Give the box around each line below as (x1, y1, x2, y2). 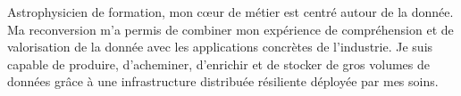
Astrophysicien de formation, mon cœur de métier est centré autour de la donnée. (7, 3, 454, 20)
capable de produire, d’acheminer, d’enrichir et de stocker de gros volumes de (7, 54, 430, 73)
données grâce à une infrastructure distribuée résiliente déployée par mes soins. (7, 72, 439, 91)
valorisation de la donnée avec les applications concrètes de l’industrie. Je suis (7, 37, 433, 56)
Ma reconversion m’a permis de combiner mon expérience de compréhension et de (7, 20, 454, 38)
